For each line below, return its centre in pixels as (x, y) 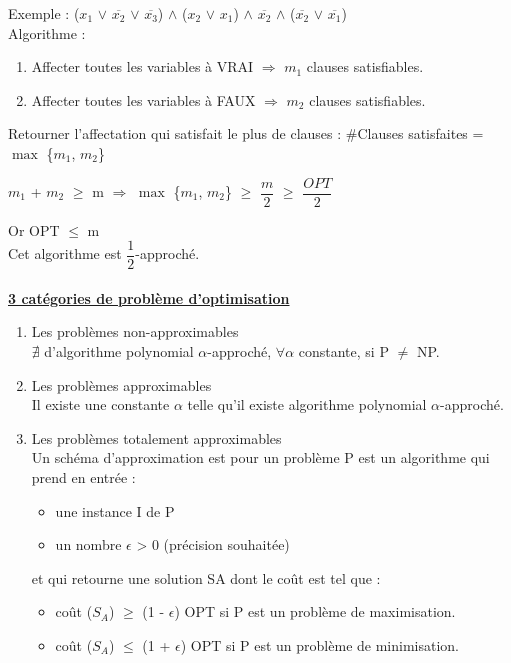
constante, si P (343, 351)
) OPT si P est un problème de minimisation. (319, 645)
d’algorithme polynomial (119, 351)
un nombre (88, 544)
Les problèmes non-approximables (135, 331)
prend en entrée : (83, 477)
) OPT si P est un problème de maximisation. (315, 611)
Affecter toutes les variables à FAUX (143, 99)
